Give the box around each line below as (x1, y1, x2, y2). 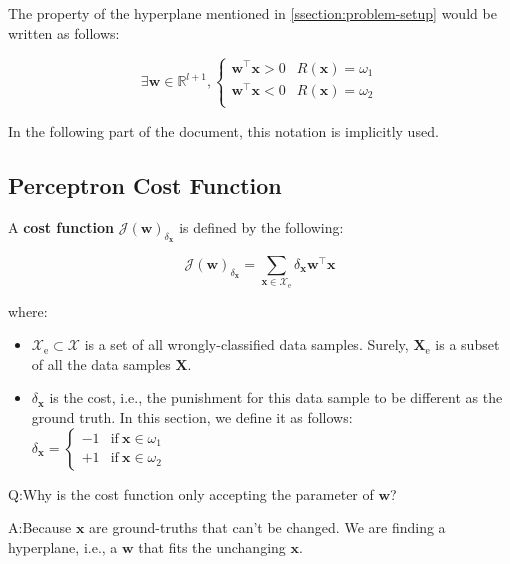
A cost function (8, 216, 115, 237)
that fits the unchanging (138, 536, 286, 557)
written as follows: (8, 22, 120, 43)
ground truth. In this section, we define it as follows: (31, 407, 353, 428)
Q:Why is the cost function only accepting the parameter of (8, 483, 374, 504)
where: (8, 300, 48, 321)
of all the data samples (31, 353, 171, 374)
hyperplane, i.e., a (8, 536, 118, 557)
